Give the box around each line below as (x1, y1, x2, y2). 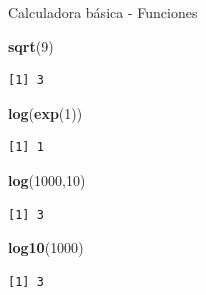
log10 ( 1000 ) (8, 237, 84, 258)
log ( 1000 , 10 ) (8, 169, 86, 190)
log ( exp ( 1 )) (8, 102, 83, 123)
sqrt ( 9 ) (8, 35, 54, 56)
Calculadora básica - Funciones (8, 2, 198, 22)
